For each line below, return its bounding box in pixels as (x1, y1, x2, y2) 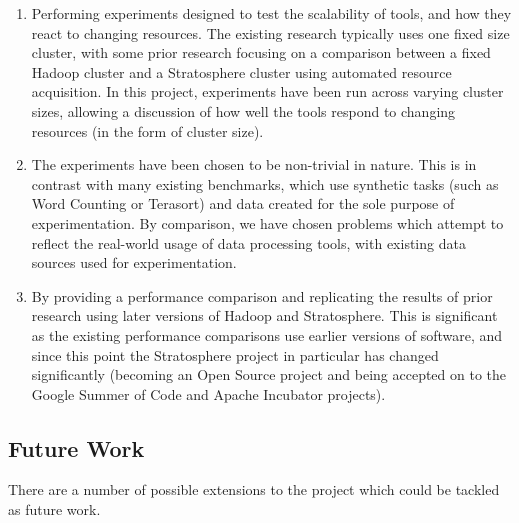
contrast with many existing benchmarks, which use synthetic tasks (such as (31, 173, 499, 194)
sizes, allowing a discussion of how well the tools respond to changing (31, 100, 456, 121)
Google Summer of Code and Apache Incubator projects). (31, 383, 386, 404)
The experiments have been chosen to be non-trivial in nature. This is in (31, 154, 477, 175)
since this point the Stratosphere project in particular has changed (31, 344, 439, 365)
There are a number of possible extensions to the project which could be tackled (8, 479, 500, 500)
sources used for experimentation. (31, 252, 237, 273)
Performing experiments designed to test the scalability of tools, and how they (31, 3, 512, 23)
